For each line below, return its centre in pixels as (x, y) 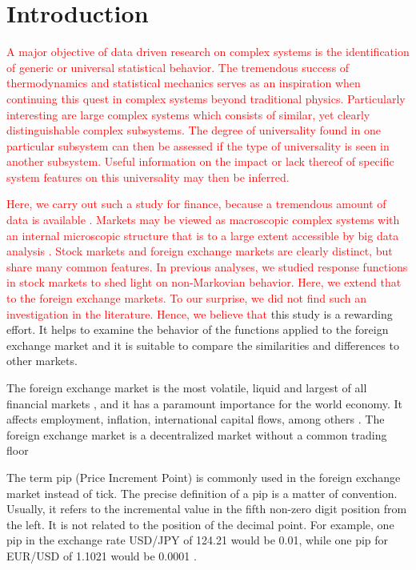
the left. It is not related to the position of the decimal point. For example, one (200, 524)
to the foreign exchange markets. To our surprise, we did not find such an (187, 298)
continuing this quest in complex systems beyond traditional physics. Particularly (206, 98)
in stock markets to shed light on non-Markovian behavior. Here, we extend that (204, 282)
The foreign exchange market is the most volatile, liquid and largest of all (187, 387)
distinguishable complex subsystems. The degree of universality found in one (194, 130)
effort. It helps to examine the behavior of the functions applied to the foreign (198, 329)
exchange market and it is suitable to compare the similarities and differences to (203, 345)
